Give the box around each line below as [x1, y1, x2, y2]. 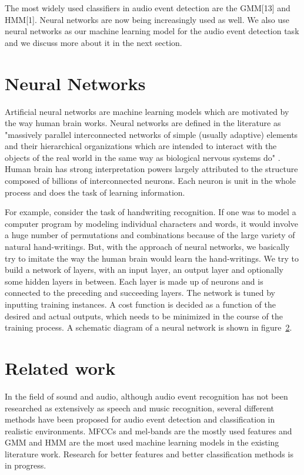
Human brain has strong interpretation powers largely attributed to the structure [5, 163, 298, 175]
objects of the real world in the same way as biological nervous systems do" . [5, 151, 280, 163]
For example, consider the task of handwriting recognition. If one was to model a [5, 206, 296, 218]
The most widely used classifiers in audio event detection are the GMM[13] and [5, 2, 290, 14]
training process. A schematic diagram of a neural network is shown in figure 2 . [5, 321, 292, 334]
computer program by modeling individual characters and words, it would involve [5, 217, 298, 229]
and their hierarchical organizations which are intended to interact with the [5, 140, 277, 152]
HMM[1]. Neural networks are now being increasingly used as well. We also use [5, 13, 289, 25]
